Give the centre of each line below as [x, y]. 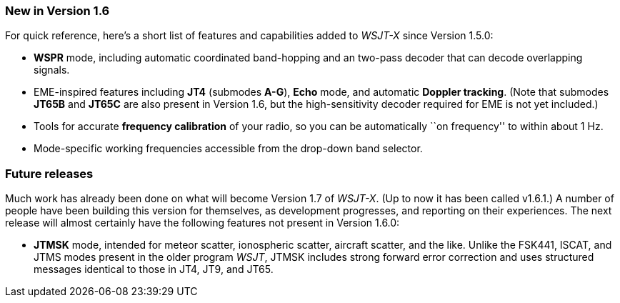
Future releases [49, 173]
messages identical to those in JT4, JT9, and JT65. [154, 269]
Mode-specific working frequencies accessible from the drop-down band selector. [228, 149]
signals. [52, 70]
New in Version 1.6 [57, 11]
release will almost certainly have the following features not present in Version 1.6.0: [202, 223]
